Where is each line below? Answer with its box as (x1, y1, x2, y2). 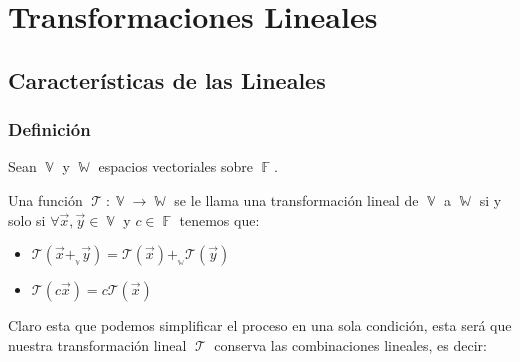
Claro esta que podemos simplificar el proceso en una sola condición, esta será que (8, 315, 512, 336)
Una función (8, 189, 83, 210)
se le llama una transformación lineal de (174, 189, 419, 210)
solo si (8, 209, 46, 230)
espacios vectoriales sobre (98, 156, 253, 177)
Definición (8, 117, 91, 142)
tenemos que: (179, 209, 260, 230)
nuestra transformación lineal (8, 334, 187, 355)
